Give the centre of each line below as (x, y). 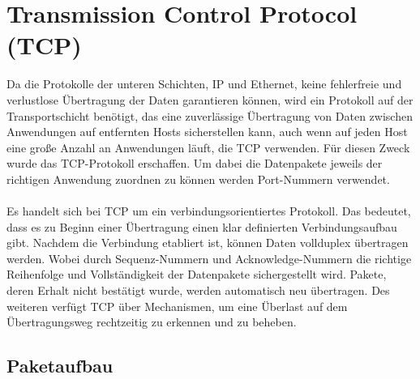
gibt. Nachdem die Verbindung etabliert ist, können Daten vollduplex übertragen (208, 243)
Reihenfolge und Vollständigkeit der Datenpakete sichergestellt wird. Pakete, (197, 274)
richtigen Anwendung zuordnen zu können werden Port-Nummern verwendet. (198, 179)
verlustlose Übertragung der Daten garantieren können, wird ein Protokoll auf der (210, 99)
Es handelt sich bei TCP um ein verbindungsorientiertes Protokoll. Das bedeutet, (209, 211)
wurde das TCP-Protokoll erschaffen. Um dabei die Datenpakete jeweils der (195, 163)
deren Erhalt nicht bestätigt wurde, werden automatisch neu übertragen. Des (198, 290)
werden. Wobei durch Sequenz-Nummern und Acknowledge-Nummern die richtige (209, 258)
